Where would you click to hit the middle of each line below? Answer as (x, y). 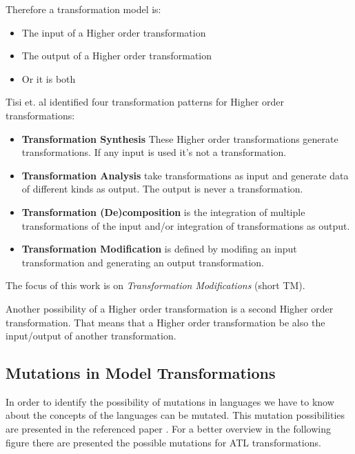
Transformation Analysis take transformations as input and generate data (185, 175)
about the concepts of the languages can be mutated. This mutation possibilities (175, 415)
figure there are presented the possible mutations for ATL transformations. (163, 442)
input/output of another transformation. (91, 336)
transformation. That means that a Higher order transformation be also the (165, 322)
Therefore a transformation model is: (83, 9)
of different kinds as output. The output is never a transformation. (162, 189)
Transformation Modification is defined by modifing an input (159, 249)
